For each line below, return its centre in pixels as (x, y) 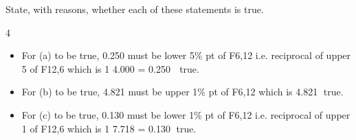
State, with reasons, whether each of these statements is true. (135, 9)
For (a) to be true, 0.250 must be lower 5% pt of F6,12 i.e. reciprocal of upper (186, 55)
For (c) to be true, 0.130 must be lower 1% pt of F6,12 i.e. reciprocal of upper (186, 114)
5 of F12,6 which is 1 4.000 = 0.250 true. (110, 68)
